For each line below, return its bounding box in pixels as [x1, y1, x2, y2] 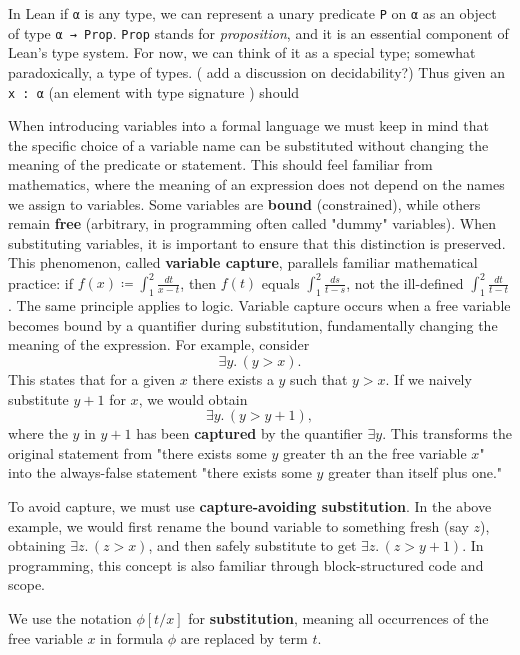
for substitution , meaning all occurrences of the [188, 607, 489, 628]
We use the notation [8, 607, 132, 628]
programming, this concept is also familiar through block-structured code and [8, 554, 484, 575]
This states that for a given [8, 368, 176, 389]
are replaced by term [180, 627, 308, 648]
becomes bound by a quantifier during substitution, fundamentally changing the [8, 314, 498, 335]
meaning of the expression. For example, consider [8, 334, 310, 355]
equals [261, 272, 300, 293]
